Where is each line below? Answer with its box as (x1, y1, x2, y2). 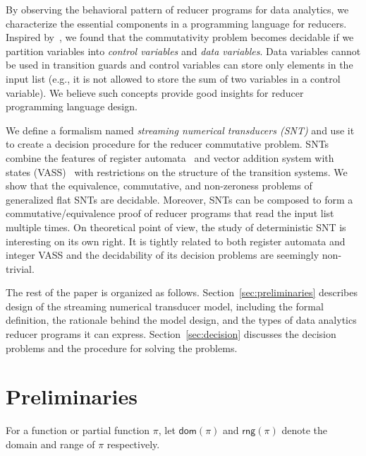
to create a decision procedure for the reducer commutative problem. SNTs (6, 136, 329, 151)
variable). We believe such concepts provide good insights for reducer (6, 85, 304, 100)
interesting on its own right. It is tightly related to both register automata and (6, 233, 346, 248)
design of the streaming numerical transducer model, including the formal (6, 298, 324, 313)
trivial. (6, 261, 35, 276)
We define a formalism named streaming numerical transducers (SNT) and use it (6, 122, 355, 137)
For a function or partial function (6, 423, 150, 438)
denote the (281, 423, 328, 438)
